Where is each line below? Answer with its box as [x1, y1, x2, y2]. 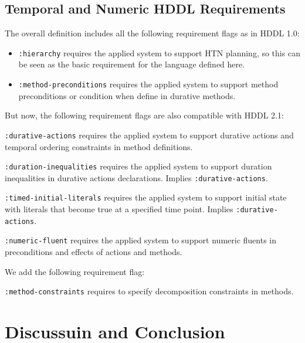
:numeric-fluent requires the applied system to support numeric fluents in [5, 234, 276, 246]
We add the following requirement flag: [5, 265, 145, 277]
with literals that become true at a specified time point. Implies [5, 203, 233, 215]
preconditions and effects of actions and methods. [5, 246, 182, 258]
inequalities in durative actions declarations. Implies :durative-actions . [5, 171, 268, 184]
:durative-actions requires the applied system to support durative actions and [5, 128, 294, 141]
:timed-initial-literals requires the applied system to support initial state [5, 191, 287, 203]
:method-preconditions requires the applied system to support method [18, 78, 279, 90]
